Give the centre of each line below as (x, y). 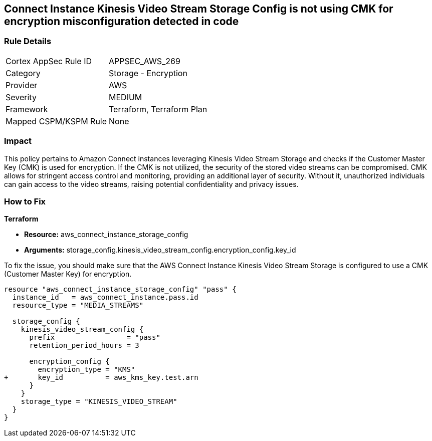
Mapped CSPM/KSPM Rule (56, 121)
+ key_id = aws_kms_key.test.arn (101, 378)
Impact (18, 141)
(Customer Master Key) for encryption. (68, 274)
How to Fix (25, 201)
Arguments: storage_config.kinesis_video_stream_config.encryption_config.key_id (160, 250)
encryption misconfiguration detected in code (122, 21)
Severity (21, 97)
